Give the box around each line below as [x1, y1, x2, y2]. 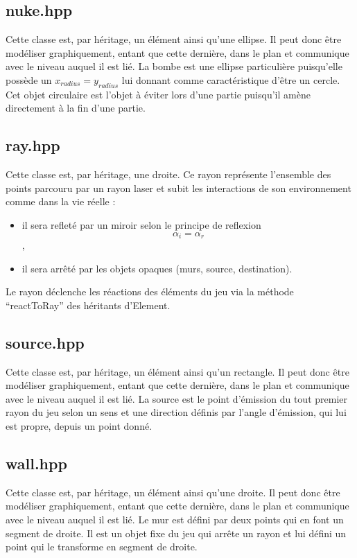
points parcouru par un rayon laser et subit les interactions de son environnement [6, 180, 351, 195]
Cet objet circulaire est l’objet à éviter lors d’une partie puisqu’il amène [6, 87, 311, 101]
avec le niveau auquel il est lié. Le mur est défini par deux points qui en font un [6, 512, 344, 526]
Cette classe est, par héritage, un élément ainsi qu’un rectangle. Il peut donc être [6, 364, 349, 378]
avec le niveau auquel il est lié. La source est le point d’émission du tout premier [6, 391, 347, 406]
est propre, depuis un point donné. [6, 418, 153, 433]
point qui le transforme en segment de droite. [6, 539, 198, 554]
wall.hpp [6, 452, 67, 473]
